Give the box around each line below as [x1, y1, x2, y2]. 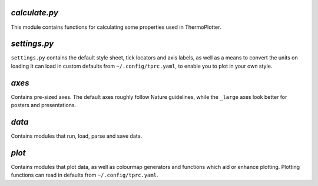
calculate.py [11, 8, 59, 18]
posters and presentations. [11, 102, 77, 109]
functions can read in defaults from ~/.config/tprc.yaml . [11, 171, 158, 179]
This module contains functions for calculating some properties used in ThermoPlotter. [11, 24, 221, 31]
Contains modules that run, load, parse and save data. [11, 132, 143, 139]
